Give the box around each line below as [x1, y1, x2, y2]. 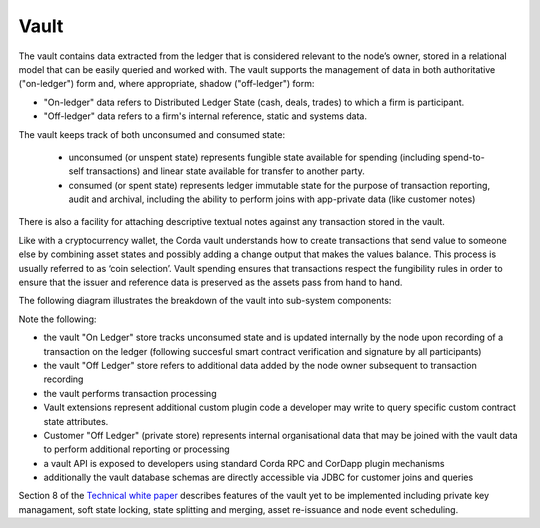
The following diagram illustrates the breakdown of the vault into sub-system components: [18, 295, 392, 307]
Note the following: [18, 313, 97, 325]
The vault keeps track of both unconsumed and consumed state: [18, 128, 285, 140]
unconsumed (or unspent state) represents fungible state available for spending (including [68, 151, 441, 163]
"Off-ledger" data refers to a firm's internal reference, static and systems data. [43, 110, 367, 122]
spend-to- [442, 151, 485, 163]
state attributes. [43, 415, 109, 427]
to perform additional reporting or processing [43, 443, 230, 455]
